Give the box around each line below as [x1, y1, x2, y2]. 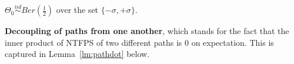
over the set [56, 4, 99, 16]
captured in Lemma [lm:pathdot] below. [5, 48, 150, 60]
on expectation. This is [191, 36, 274, 48]
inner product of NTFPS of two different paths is [5, 36, 182, 48]
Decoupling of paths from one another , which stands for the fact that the [5, 25, 289, 37]
